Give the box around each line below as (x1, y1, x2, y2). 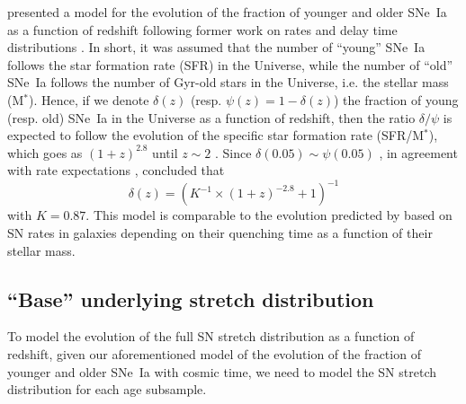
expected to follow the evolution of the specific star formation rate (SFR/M (7, 126, 425, 145)
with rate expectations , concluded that (7, 161, 225, 180)
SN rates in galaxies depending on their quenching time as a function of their (7, 224, 433, 242)
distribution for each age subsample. (7, 380, 207, 399)
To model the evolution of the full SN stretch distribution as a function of (7, 327, 415, 346)
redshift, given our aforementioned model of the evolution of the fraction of (7, 345, 421, 364)
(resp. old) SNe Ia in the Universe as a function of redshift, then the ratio (7, 108, 416, 127)
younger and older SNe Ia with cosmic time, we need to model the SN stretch (7, 362, 436, 381)
